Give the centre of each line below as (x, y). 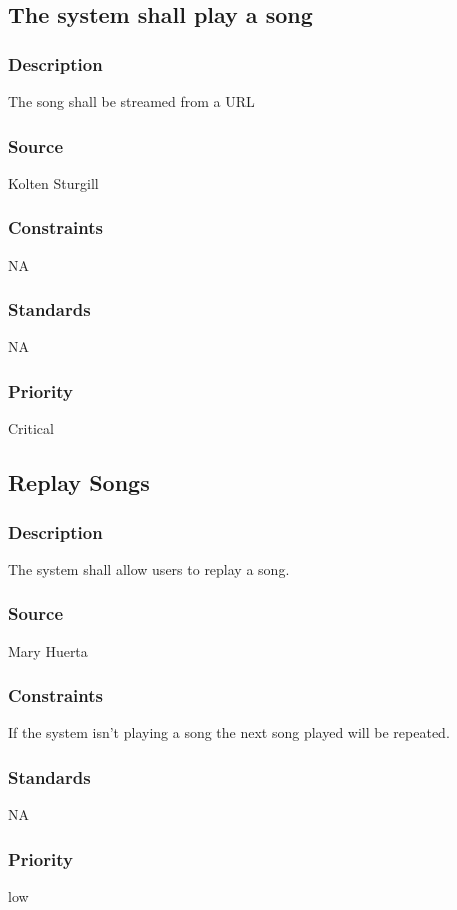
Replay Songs (79, 482)
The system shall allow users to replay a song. (149, 568)
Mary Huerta (48, 650)
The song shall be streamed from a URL (131, 101)
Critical (31, 428)
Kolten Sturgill (53, 182)
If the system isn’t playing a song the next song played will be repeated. (229, 732)
